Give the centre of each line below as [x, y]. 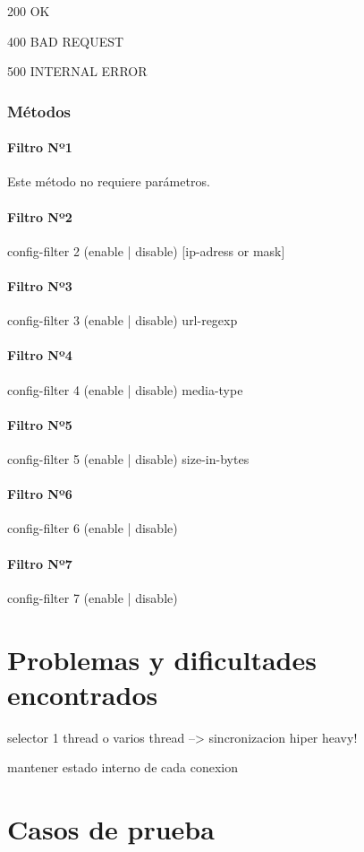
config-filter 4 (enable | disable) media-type [125, 389]
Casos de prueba [111, 829]
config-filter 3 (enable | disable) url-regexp [123, 320]
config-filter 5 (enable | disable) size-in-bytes [128, 458]
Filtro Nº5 [40, 424]
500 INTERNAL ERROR [77, 71]
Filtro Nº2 [40, 216]
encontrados [83, 694]
